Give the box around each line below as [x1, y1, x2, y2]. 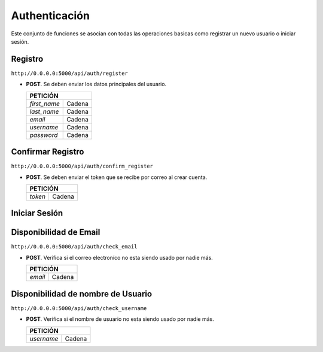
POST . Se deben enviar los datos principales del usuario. [26, 81, 167, 88]
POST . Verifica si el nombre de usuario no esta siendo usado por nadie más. [26, 315, 215, 323]
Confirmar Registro [11, 147, 84, 157]
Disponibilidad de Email [11, 227, 100, 238]
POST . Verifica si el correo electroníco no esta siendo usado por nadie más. [26, 254, 214, 261]
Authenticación [11, 9, 90, 22]
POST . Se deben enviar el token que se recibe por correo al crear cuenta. [26, 174, 208, 181]
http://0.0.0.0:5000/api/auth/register [11, 69, 128, 77]
